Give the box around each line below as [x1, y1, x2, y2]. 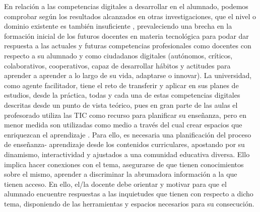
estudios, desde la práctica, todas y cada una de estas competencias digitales [4, 90, 240, 100]
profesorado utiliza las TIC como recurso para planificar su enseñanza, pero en [4, 109, 246, 120]
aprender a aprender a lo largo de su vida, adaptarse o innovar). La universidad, [4, 70, 252, 81]
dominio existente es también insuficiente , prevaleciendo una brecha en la [4, 21, 232, 31]
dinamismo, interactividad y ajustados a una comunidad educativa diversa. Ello [4, 149, 250, 159]
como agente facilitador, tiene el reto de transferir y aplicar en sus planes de [4, 80, 239, 90]
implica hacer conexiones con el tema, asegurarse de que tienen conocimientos [4, 159, 244, 169]
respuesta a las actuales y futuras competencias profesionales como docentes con [4, 40, 251, 51]
